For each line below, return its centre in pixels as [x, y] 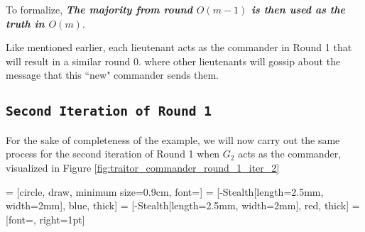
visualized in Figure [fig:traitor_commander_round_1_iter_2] [143, 167]
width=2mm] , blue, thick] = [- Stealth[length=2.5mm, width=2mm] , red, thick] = [183, 205]
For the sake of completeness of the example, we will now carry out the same [173, 139]
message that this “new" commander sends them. [112, 75]
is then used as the [298, 9]
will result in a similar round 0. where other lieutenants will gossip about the [173, 61]
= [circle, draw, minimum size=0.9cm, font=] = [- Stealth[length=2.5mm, [165, 191]
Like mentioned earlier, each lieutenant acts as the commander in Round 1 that [179, 47]
